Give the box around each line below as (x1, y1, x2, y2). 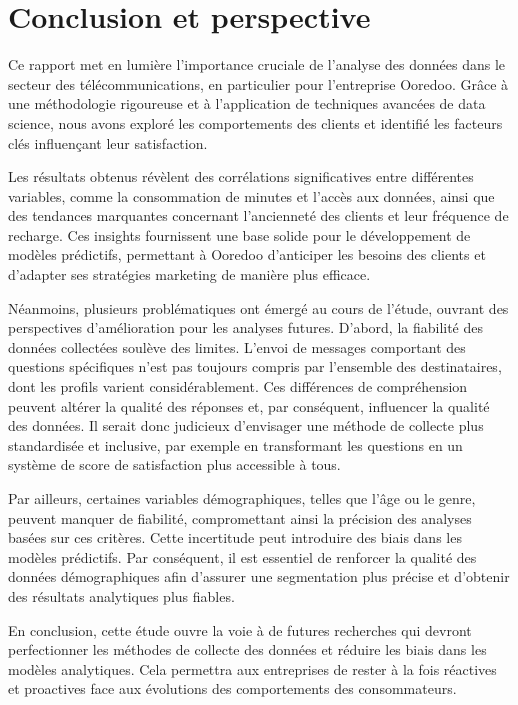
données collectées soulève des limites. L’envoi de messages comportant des (8, 336, 466, 357)
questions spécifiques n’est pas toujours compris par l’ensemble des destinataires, (8, 356, 502, 377)
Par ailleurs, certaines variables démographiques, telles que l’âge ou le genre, (8, 488, 476, 508)
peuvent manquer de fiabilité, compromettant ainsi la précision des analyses (8, 507, 472, 528)
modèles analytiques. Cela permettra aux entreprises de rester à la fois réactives (8, 658, 497, 679)
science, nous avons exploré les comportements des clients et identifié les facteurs (8, 112, 503, 133)
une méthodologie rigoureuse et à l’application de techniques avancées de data (8, 93, 486, 114)
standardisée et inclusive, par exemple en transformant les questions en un (8, 434, 463, 455)
